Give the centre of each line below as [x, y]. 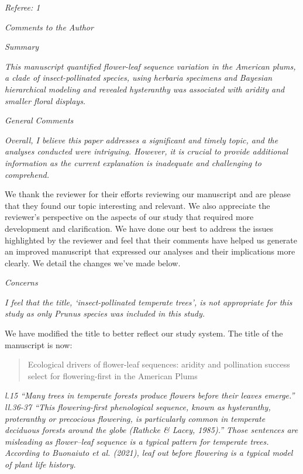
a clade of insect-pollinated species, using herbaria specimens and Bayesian [139, 78]
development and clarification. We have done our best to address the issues [139, 228]
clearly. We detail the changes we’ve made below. [93, 262]
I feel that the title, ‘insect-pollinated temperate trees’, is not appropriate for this [149, 302]
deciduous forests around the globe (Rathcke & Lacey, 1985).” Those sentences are [151, 430]
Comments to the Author [49, 27]
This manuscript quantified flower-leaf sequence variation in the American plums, [150, 66]
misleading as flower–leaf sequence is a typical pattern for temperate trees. [137, 441]
